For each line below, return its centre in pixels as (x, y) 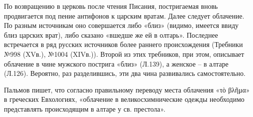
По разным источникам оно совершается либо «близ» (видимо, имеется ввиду (121, 25)
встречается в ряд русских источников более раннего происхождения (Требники (124, 44)
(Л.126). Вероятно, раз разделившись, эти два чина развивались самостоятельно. (125, 73)
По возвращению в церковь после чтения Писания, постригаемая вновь (111, 6)
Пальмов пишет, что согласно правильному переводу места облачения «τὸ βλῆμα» (127, 89)
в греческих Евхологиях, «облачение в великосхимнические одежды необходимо (124, 99)
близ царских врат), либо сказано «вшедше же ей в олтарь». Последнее (111, 35)
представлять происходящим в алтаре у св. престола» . (85, 108)
